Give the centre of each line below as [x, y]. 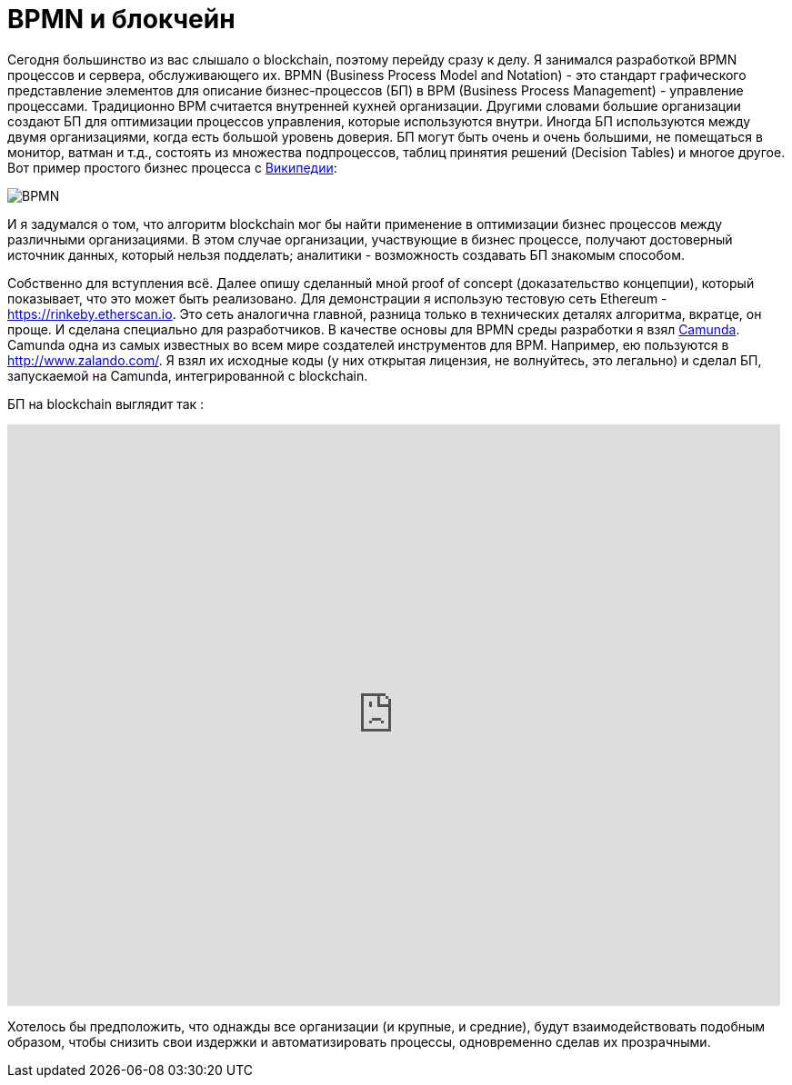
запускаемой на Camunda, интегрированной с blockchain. [188, 375]
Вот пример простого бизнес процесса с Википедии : [172, 167]
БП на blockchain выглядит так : [106, 403]
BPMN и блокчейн [121, 19]
